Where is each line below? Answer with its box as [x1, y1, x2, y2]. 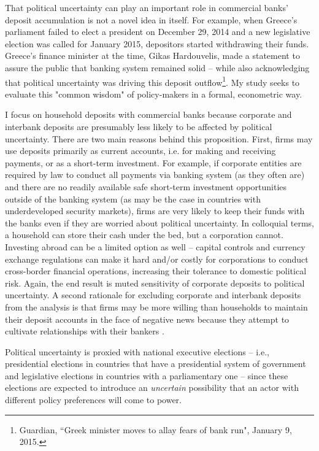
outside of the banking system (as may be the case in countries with [5, 192, 261, 205]
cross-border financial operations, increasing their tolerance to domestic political [5, 264, 307, 277]
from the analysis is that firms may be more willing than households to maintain [5, 300, 308, 313]
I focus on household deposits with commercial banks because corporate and [5, 108, 292, 121]
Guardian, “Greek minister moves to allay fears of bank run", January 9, [19, 423, 292, 436]
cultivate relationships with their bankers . [5, 325, 164, 337]
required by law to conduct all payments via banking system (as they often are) [5, 168, 305, 181]
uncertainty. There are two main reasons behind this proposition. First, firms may [5, 132, 313, 145]
